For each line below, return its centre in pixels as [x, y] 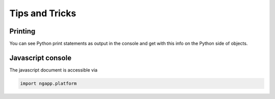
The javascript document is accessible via [53, 70]
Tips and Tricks [43, 13]
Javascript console [40, 58]
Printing [22, 31]
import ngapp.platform [48, 83]
